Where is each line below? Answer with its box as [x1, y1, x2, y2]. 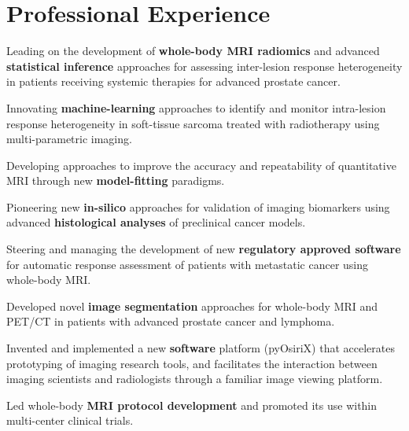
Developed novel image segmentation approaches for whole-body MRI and [6, 297, 378, 314]
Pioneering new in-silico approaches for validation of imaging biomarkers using [6, 198, 390, 215]
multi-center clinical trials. [6, 412, 134, 429]
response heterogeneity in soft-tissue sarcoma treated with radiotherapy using [6, 115, 380, 131]
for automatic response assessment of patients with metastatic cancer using [6, 256, 369, 272]
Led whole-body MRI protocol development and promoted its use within [6, 396, 378, 413]
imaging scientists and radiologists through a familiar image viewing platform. [6, 370, 383, 387]
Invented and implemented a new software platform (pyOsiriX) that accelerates [6, 340, 395, 356]
